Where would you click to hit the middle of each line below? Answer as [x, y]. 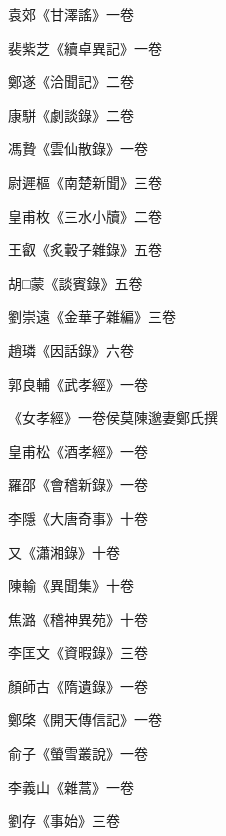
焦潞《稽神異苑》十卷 [78, 618]
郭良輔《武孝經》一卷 [78, 383]
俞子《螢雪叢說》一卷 [78, 753]
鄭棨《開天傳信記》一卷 [85, 719]
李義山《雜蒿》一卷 [71, 786]
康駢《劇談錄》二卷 [71, 114]
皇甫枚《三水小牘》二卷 [85, 215]
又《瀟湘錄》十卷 [64, 551]
